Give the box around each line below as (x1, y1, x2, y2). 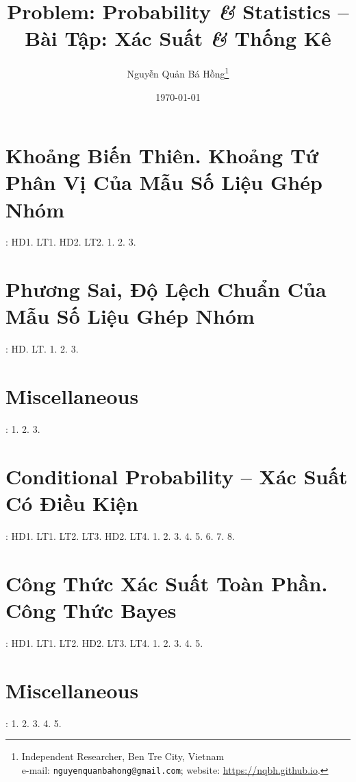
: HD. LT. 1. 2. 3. (5, 342, 79, 356)
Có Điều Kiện (5, 489, 138, 517)
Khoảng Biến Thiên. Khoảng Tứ (5, 141, 319, 169)
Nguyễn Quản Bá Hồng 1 (127, 64, 229, 80)
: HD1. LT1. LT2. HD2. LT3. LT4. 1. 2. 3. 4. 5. (5, 635, 203, 650)
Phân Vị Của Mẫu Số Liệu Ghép (5, 168, 322, 196)
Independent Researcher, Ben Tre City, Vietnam (21, 749, 225, 763)
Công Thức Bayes (5, 595, 177, 624)
